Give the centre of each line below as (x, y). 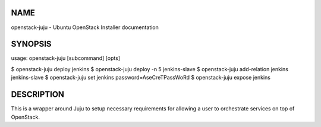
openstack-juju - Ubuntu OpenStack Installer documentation (85, 27)
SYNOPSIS (31, 44)
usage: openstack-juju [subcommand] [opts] (66, 58)
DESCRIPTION (38, 95)
